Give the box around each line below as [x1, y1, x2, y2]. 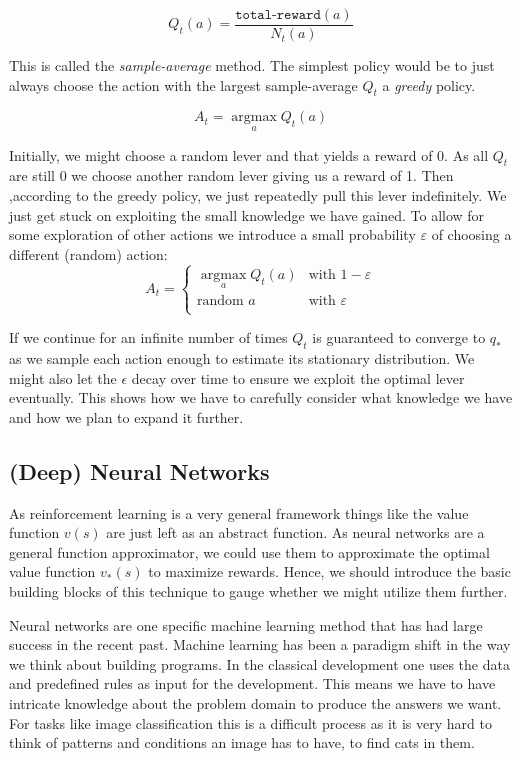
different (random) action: [9, 243, 168, 264]
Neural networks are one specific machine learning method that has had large [9, 614, 483, 635]
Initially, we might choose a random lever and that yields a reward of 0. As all [9, 144, 489, 165]
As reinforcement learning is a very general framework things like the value [9, 502, 469, 523]
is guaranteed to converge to [312, 327, 486, 348]
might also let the [9, 367, 117, 388]
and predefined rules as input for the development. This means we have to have [9, 673, 496, 694]
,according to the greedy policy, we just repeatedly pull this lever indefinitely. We [9, 185, 507, 206]
